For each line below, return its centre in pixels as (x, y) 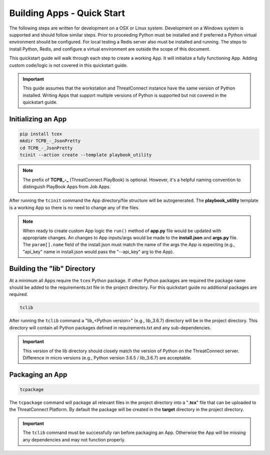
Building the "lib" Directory (52, 269)
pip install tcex (41, 134)
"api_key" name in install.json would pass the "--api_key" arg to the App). (98, 252)
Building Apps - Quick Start (67, 13)
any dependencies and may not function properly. (74, 439)
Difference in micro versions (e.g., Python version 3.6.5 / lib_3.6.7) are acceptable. (107, 357)
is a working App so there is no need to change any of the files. (74, 207)
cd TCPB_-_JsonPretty (46, 148)
